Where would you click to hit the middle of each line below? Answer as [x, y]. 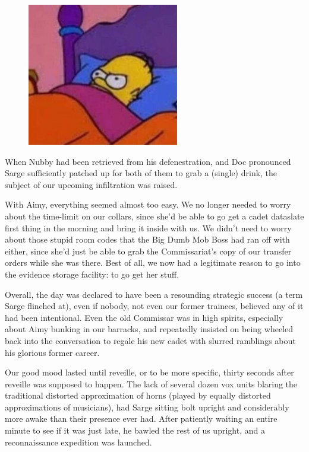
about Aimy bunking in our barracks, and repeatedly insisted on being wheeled [149, 329]
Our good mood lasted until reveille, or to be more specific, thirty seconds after [149, 372]
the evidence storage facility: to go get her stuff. [92, 274]
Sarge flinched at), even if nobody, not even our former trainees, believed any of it [154, 306]
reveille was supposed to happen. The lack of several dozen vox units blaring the [151, 383]
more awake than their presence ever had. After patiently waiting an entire [141, 418]
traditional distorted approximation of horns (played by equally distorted [138, 395]
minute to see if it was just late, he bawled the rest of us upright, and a [135, 430]
